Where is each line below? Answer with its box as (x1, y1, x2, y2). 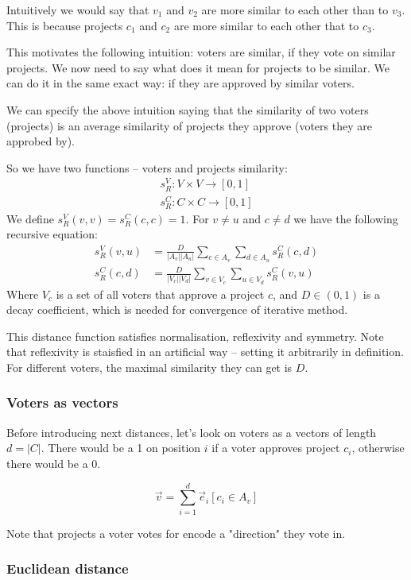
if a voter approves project (211, 439, 340, 456)
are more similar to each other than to (201, 2, 389, 17)
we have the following (293, 210, 398, 226)
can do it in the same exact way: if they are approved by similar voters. (6, 75, 355, 91)
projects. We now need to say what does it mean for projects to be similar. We (6, 59, 390, 75)
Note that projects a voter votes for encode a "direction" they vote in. (6, 524, 346, 541)
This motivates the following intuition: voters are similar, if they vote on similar (6, 44, 396, 60)
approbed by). (6, 133, 76, 149)
